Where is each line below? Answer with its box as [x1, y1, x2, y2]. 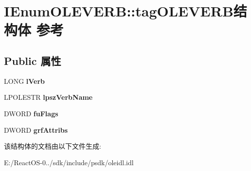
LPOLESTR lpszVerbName [4, 92, 93, 102]
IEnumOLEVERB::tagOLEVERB [4, 1, 233, 21]
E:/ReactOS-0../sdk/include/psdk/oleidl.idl [4, 157, 134, 167]
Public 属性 [4, 53, 61, 68]
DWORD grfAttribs [4, 124, 68, 135]
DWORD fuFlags [4, 108, 58, 118]
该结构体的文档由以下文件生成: [4, 141, 101, 151]
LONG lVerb [4, 76, 45, 86]
